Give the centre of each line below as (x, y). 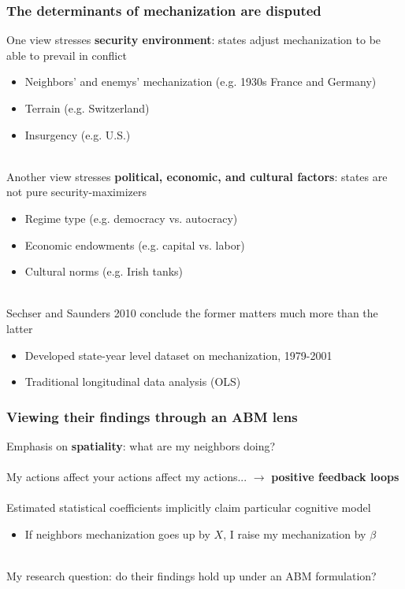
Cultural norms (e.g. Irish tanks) (104, 271)
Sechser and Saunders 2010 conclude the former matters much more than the (192, 313)
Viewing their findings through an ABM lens (152, 416)
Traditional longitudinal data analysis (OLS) (133, 382)
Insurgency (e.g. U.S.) (78, 134)
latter (20, 328)
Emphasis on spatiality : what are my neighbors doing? (141, 445)
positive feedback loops (335, 477)
